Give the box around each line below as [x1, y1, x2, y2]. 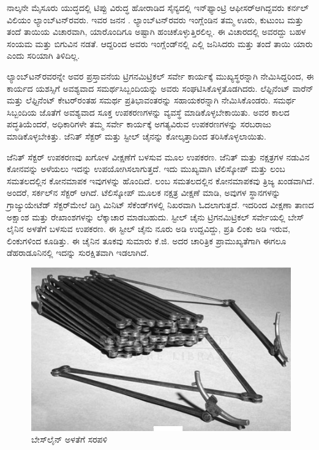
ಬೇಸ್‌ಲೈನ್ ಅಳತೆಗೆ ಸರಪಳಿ [31, 433, 108, 446]
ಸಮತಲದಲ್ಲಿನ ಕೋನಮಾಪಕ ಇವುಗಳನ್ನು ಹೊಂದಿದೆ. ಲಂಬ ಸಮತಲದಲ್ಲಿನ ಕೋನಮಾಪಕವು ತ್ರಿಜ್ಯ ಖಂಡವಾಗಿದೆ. [7, 174, 315, 187]
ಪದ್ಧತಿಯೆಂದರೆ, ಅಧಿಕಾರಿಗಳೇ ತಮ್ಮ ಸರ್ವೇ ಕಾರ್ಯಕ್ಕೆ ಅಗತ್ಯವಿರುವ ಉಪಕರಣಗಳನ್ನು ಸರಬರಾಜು [7, 118, 271, 130]
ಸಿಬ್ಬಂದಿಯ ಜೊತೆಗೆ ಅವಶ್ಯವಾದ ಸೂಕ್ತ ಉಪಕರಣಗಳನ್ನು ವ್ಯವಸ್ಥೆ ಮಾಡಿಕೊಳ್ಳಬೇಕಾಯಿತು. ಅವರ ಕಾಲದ [7, 105, 290, 118]
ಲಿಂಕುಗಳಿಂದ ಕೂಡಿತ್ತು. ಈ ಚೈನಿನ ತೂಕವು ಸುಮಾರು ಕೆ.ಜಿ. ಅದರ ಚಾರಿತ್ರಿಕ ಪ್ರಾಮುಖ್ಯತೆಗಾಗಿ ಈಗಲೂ [7, 234, 287, 247]
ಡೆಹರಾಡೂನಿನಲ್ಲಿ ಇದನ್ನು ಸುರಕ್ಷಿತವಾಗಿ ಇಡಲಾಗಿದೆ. [7, 246, 149, 259]
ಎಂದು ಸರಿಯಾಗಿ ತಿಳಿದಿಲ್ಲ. [7, 49, 80, 62]
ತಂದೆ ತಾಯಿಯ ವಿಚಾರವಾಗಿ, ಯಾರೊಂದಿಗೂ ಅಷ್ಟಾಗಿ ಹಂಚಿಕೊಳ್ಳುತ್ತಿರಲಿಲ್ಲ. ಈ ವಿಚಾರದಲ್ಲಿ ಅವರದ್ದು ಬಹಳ [7, 25, 306, 38]
